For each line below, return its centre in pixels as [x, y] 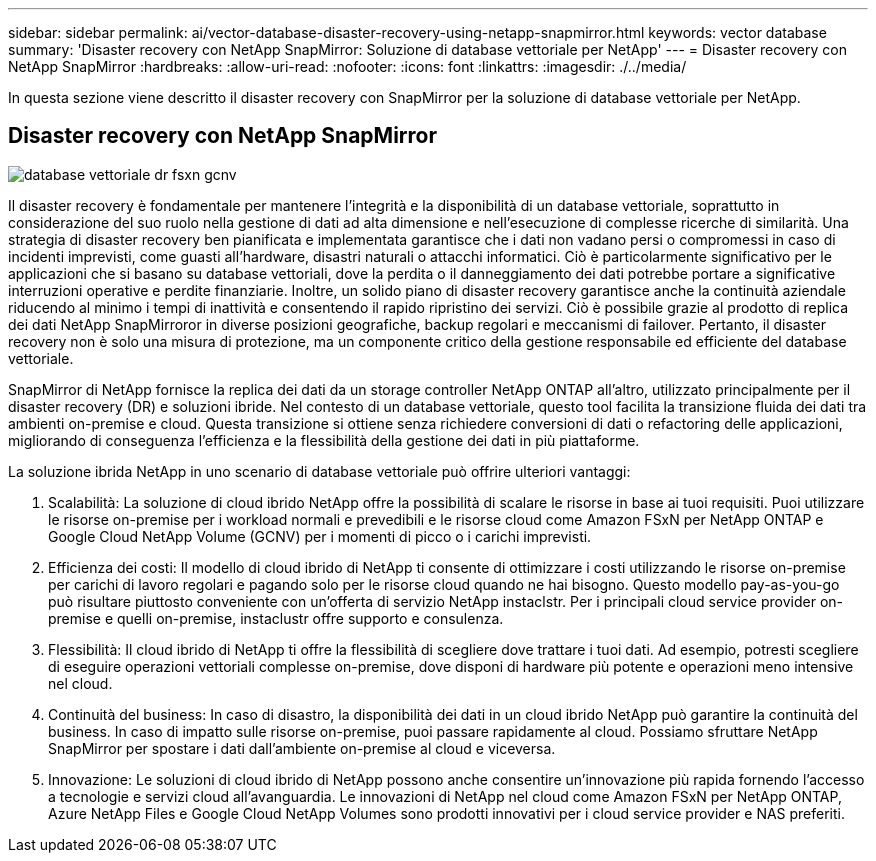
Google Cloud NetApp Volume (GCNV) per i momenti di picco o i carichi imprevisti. [320, 536]
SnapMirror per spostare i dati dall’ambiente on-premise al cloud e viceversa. [302, 748]
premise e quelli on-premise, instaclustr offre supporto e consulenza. [276, 618]
